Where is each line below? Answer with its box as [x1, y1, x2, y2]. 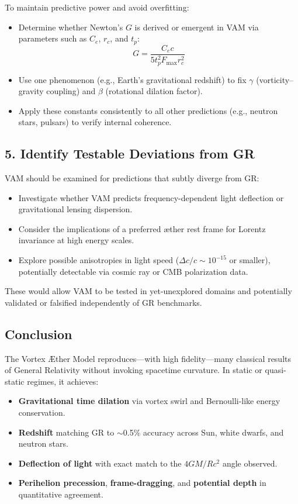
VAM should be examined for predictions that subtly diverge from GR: [5, 172, 259, 184]
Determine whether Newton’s [18, 20, 123, 33]
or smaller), [229, 254, 271, 266]
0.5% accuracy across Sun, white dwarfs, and [123, 426, 284, 438]
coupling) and [46, 85, 96, 97]
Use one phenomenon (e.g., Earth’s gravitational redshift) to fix [18, 73, 247, 85]
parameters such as [18, 32, 87, 44]
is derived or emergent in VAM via [134, 20, 259, 33]
